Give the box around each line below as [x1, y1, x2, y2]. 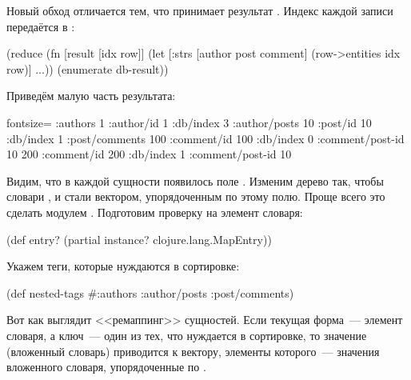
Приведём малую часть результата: [6, 87, 176, 104]
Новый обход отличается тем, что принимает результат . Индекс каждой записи [6, 2, 393, 18]
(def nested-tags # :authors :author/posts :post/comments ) [6, 284, 294, 301]
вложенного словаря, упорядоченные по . [6, 358, 206, 375]
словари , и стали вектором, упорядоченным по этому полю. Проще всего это [6, 188, 385, 205]
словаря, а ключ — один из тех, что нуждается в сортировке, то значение [6, 326, 367, 343]
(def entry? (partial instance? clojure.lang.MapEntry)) [6, 230, 272, 247]
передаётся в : [6, 18, 75, 34]
